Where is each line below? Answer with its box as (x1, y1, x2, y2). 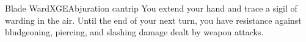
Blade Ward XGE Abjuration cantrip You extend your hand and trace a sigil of (5, 2, 297, 14)
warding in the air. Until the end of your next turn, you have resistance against (5, 13, 302, 26)
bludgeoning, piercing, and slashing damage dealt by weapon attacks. (5, 26, 264, 38)
